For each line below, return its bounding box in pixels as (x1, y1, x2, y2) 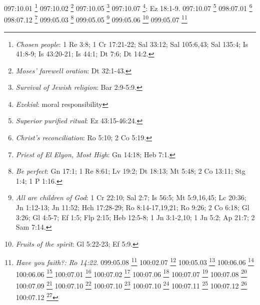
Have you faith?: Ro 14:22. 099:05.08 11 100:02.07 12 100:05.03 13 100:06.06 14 (15, 256, 254, 268)
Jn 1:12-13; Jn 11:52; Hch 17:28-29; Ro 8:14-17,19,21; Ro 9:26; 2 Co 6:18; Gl (15, 202, 249, 213)
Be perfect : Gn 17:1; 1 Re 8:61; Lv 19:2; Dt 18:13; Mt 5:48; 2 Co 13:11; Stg (15, 166, 245, 176)
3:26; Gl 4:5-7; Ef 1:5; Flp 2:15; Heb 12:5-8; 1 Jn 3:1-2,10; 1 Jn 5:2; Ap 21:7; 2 (15, 212, 255, 222)
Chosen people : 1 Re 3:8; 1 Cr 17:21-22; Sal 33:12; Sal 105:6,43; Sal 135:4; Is (15, 38, 248, 49)
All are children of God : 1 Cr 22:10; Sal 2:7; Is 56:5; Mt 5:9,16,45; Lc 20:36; (15, 192, 246, 203)
